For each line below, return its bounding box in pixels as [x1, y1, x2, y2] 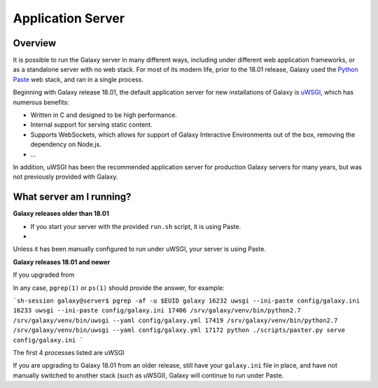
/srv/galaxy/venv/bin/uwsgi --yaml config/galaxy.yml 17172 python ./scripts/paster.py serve [13, 326, 346, 334]
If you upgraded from [13, 270, 75, 279]
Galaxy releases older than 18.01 [13, 209, 110, 218]
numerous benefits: [13, 98, 69, 106]
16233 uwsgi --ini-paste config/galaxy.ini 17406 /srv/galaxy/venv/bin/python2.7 [13, 307, 301, 314]
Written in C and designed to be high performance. [30, 111, 178, 119]
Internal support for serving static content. [30, 120, 153, 129]
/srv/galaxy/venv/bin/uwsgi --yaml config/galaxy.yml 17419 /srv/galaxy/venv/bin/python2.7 [13, 316, 338, 324]
